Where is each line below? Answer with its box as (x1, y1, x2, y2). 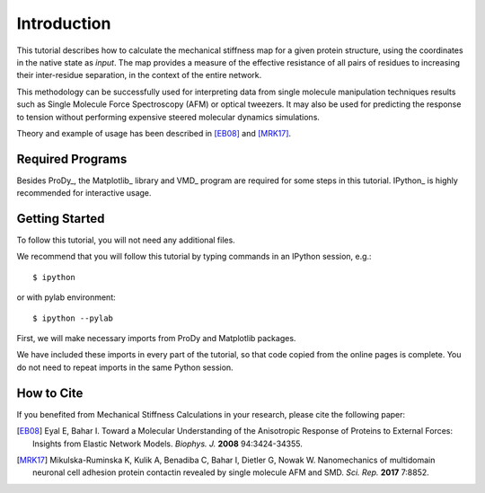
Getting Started (16, 211, 105, 226)
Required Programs (16, 151, 128, 166)
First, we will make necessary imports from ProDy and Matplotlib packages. (16, 333, 296, 344)
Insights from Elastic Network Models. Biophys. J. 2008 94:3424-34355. (32, 438, 303, 449)
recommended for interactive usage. (16, 188, 152, 198)
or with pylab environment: (16, 292, 116, 303)
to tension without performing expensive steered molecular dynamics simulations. (16, 111, 321, 122)
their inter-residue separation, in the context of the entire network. (16, 70, 262, 81)
